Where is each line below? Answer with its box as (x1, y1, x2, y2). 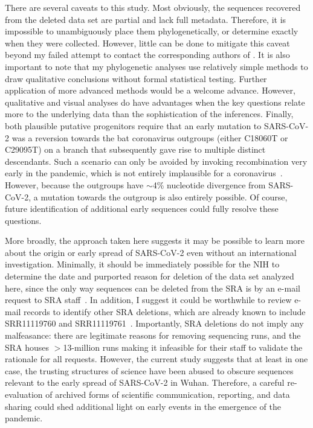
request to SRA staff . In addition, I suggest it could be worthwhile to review (5, 293, 292, 306)
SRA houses (5, 340, 50, 353)
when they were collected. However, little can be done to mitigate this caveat (5, 36, 290, 49)
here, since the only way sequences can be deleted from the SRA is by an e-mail (5, 281, 300, 294)
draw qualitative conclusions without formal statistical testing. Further (5, 72, 267, 85)
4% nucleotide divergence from (152, 178, 266, 191)
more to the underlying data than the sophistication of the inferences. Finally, (5, 107, 294, 120)
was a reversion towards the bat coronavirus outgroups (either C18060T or (11, 131, 288, 144)
